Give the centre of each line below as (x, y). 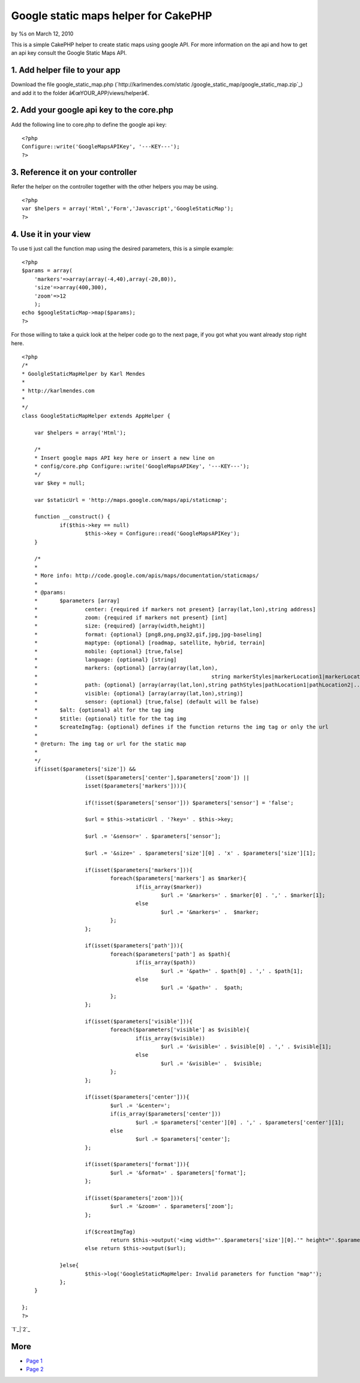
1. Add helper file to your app (66, 70)
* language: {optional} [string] (105, 660)
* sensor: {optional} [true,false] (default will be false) (146, 702)
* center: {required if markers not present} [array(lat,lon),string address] (175, 609)
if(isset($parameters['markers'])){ (139, 870)
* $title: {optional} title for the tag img (110, 719)
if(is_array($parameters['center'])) (166, 1114)
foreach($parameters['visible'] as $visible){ (180, 1030)
